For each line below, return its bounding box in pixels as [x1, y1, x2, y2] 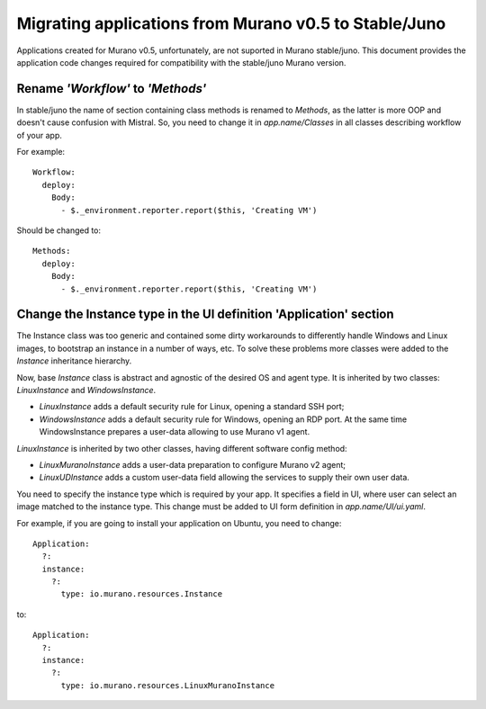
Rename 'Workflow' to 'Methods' [16, 81, 207, 96]
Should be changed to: [16, 225, 102, 236]
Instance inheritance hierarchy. [16, 355, 132, 366]
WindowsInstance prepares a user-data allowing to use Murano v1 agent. [39, 426, 310, 437]
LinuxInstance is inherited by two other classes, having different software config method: [16, 443, 347, 453]
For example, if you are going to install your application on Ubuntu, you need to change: [16, 517, 342, 528]
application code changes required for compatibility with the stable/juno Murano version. [16, 57, 346, 67]
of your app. [16, 130, 63, 140]
